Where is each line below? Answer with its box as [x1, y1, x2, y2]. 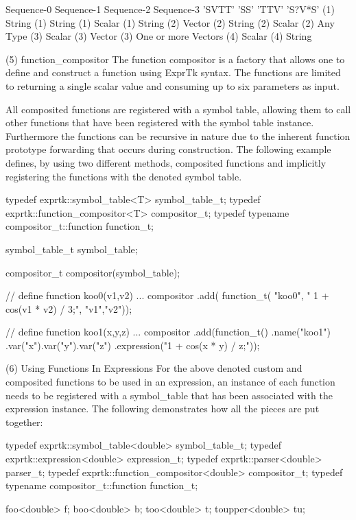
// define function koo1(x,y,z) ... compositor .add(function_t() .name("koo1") [5, 324, 331, 339]
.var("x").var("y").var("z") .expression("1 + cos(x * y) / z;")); [5, 338, 260, 352]
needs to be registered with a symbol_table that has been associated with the [5, 388, 333, 402]
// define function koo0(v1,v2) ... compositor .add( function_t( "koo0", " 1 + [5, 288, 329, 303]
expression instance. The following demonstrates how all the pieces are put [5, 401, 320, 416]
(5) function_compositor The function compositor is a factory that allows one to [5, 51, 345, 66]
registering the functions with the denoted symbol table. [5, 169, 242, 183]
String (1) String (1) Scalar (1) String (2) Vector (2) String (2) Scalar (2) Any [5, 15, 335, 29]
